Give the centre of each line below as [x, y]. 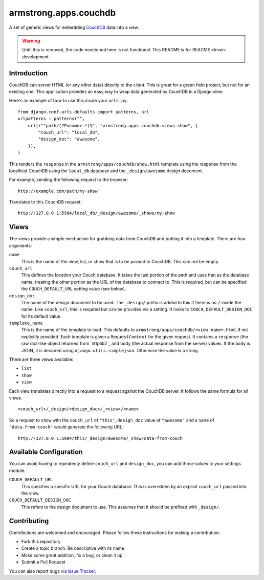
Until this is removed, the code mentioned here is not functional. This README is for [107, 50]
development [35, 57]
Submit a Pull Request [43, 562]
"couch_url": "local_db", [69, 132]
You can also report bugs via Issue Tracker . [53, 571]
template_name [26, 323]
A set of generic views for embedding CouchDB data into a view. [74, 27]
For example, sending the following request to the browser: [68, 180]
